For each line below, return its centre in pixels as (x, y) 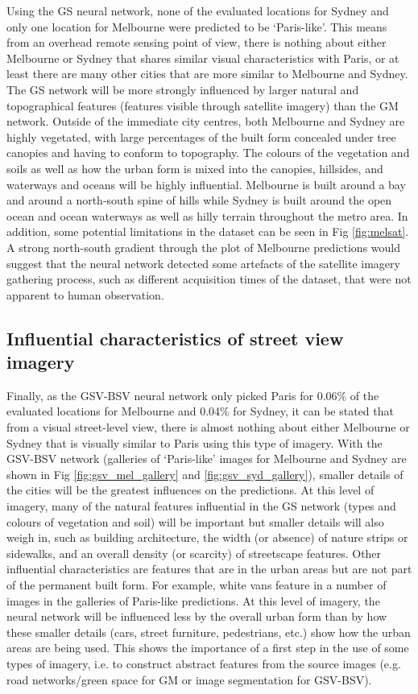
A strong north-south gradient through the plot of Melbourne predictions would (203, 247)
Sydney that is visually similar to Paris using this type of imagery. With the (195, 442)
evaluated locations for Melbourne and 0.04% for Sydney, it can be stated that (200, 411)
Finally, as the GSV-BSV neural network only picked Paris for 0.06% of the (193, 395)
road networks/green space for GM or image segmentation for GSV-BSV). (189, 679)
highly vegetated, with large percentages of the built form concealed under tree (201, 136)
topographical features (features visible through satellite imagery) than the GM (203, 105)
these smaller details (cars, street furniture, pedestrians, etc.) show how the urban (209, 632)
